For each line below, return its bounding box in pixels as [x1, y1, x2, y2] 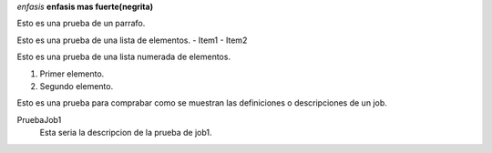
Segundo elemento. [39, 80, 114, 91]
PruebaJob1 [16, 114, 62, 125]
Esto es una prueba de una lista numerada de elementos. [16, 51, 231, 63]
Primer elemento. [39, 68, 105, 79]
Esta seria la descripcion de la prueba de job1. [39, 127, 213, 138]
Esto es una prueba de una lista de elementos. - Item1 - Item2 [16, 35, 248, 46]
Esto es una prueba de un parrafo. [16, 18, 146, 29]
